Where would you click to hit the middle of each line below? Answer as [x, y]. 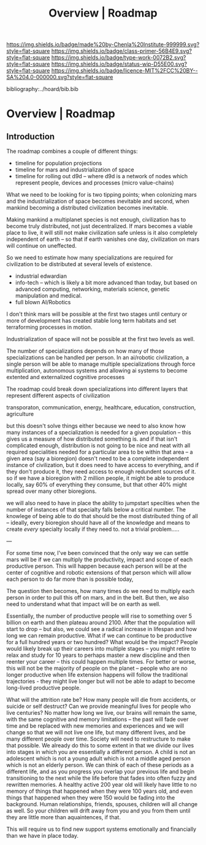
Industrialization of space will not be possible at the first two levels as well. [101, 339]
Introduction [31, 136]
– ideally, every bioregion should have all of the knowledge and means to [98, 523]
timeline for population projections [59, 163]
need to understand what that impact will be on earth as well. [83, 604]
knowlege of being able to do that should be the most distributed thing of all [102, 516]
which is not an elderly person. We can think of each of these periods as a [100, 765]
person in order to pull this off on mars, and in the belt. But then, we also [98, 598]
